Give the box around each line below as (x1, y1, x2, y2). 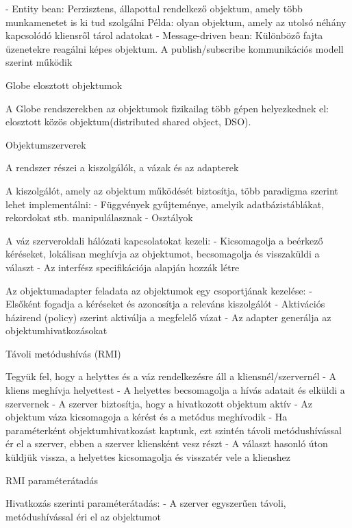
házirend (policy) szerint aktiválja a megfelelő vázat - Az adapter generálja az (5, 310, 331, 324)
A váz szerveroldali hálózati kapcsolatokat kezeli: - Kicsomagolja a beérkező (5, 233, 323, 247)
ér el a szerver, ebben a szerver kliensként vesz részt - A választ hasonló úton (5, 436, 328, 451)
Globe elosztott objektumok (5, 77, 123, 92)
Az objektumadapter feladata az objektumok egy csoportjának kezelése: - (5, 283, 312, 297)
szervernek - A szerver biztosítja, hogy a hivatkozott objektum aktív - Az (5, 396, 312, 410)
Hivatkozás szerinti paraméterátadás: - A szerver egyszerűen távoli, (5, 496, 286, 510)
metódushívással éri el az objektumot (5, 509, 161, 523)
